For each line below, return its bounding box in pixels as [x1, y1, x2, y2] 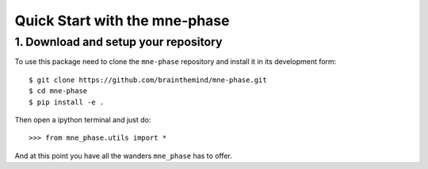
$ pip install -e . [29, 97, 105, 107]
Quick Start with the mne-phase [14, 12, 230, 29]
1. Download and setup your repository [14, 35, 223, 49]
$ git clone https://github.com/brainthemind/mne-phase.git [29, 75, 267, 84]
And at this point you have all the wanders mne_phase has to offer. [14, 151, 233, 160]
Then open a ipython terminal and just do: [14, 115, 151, 124]
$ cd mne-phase [29, 87, 88, 96]
